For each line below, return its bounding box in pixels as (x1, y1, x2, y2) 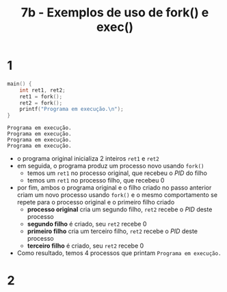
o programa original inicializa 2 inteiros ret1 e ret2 (16, 155, 159, 163)
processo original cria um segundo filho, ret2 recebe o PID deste (27, 205, 213, 213)
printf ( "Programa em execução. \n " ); (19, 106, 124, 113)
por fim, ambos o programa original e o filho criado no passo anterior (16, 183, 212, 192)
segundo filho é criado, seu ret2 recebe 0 (27, 220, 147, 228)
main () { (7, 80, 32, 87)
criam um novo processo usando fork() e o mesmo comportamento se (16, 191, 217, 199)
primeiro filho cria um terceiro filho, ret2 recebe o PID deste (27, 227, 198, 235)
